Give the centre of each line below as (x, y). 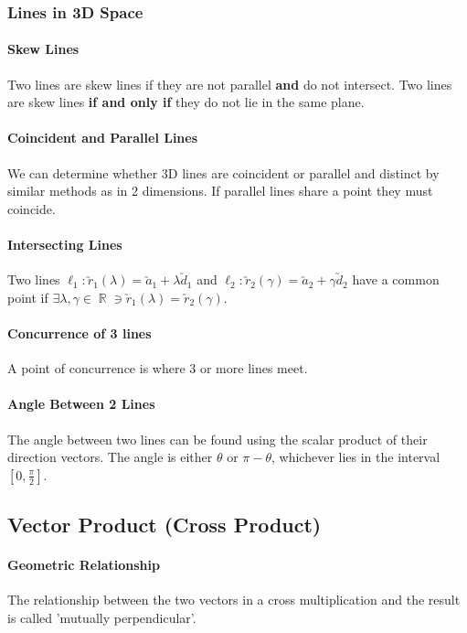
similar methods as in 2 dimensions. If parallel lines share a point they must (220, 191)
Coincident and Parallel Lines (103, 138)
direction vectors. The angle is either (110, 457)
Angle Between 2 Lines (81, 404)
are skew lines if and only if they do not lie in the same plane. (186, 102)
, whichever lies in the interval (356, 457)
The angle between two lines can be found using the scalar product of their (218, 439)
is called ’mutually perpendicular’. (102, 617)
